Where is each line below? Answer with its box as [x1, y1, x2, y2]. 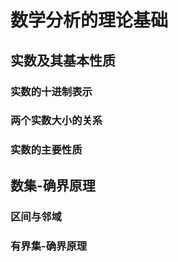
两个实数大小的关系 [10, 114, 103, 128]
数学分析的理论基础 [10, 9, 169, 32]
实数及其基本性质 [10, 52, 116, 69]
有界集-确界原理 [10, 239, 88, 253]
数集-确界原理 [10, 177, 96, 194]
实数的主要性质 [10, 143, 83, 157]
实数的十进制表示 [10, 84, 93, 98]
